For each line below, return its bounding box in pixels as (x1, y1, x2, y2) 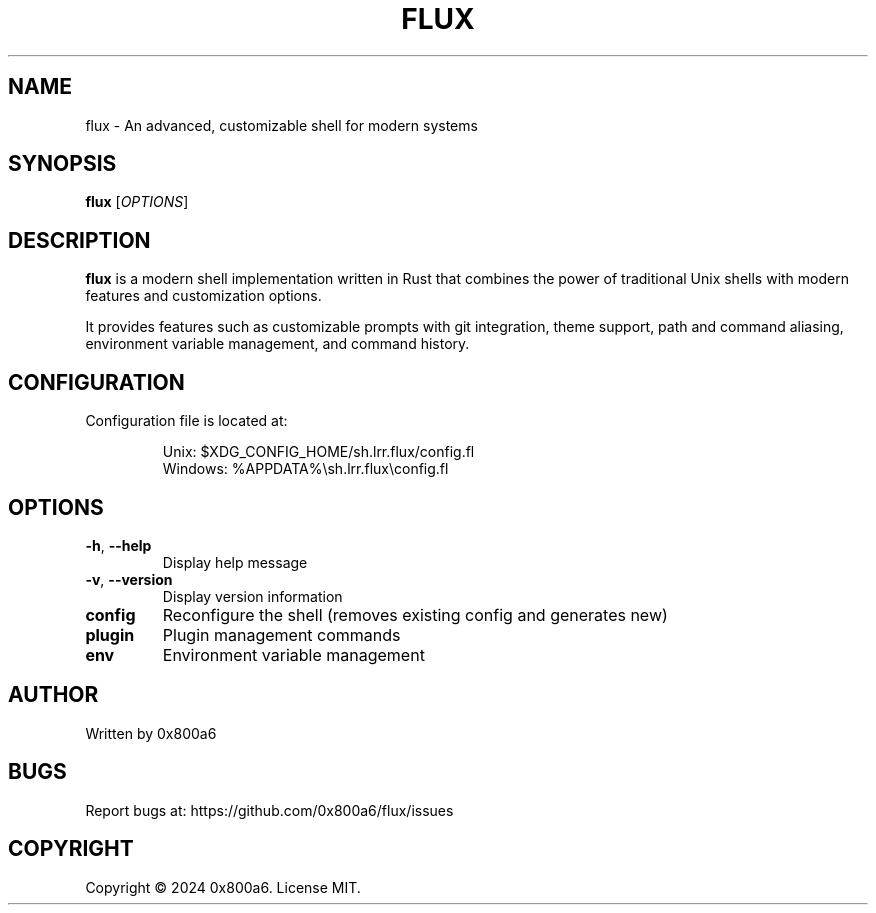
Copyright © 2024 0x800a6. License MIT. (85, 878, 361, 896)
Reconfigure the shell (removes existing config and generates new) (162, 604, 668, 625)
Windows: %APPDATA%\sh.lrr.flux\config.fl (162, 460, 449, 478)
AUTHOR (8, 682, 99, 708)
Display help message (162, 553, 308, 571)
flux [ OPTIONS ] (85, 193, 189, 211)
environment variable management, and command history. (85, 335, 470, 353)
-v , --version (85, 570, 173, 588)
